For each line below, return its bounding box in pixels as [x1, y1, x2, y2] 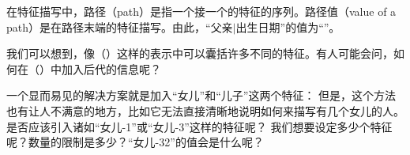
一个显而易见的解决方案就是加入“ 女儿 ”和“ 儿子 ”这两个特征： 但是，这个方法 [6, 87, 397, 104]
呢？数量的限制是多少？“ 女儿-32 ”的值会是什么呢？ [6, 134, 264, 150]
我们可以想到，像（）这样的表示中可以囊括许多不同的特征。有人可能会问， [6, 45, 393, 62]
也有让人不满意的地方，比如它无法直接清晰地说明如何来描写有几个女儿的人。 [6, 102, 404, 119]
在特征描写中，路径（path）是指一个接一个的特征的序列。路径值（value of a [6, 3, 397, 19]
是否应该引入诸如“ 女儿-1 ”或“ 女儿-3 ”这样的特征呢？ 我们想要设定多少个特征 [6, 118, 393, 134]
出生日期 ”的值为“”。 [235, 18, 340, 35]
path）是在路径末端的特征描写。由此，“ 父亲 [6, 18, 233, 35]
